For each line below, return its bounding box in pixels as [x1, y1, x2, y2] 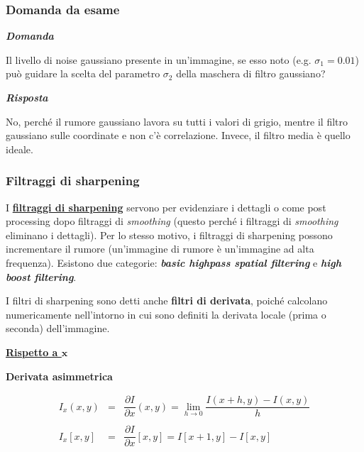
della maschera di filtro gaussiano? [176, 66, 326, 81]
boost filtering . [6, 269, 77, 284]
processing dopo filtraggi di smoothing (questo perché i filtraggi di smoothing [6, 214, 338, 228]
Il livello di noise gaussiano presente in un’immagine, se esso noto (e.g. [6, 52, 311, 67]
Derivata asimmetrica [6, 368, 113, 383]
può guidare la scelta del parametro [6, 66, 160, 81]
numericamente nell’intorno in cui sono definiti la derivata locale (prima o [6, 307, 326, 321]
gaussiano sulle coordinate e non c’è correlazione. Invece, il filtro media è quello [6, 128, 351, 143]
